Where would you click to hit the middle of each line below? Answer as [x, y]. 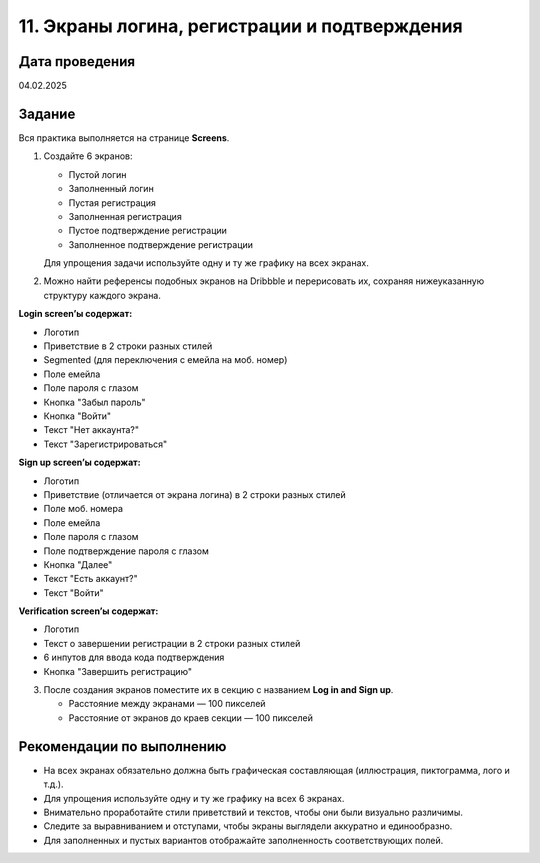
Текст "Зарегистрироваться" [105, 444]
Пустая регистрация [112, 202]
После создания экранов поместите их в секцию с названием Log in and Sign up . [218, 690]
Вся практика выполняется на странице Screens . [124, 137]
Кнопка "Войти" [77, 416]
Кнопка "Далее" [78, 564]
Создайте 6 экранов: [88, 156]
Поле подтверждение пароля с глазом [126, 551]
